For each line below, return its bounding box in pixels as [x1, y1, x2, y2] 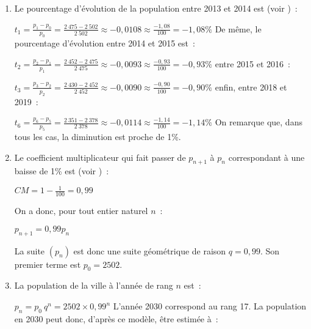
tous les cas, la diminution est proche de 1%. [14, 130, 181, 142]
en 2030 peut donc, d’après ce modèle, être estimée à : [14, 312, 218, 325]
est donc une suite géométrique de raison [73, 244, 226, 257]
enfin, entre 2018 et [215, 80, 287, 93]
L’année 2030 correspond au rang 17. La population [113, 300, 307, 312]
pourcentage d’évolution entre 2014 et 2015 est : [14, 37, 195, 50]
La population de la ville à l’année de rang [14, 279, 173, 292]
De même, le [215, 22, 262, 35]
